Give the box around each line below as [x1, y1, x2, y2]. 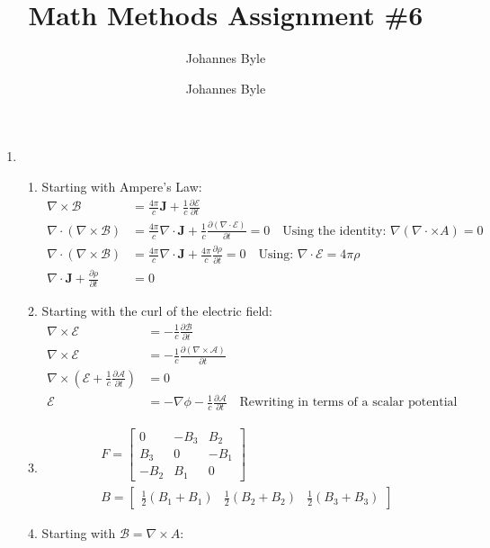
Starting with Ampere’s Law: [41, 176, 202, 195]
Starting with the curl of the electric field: [41, 301, 273, 320]
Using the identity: [282, 224, 387, 238]
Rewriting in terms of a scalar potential [239, 396, 458, 409]
